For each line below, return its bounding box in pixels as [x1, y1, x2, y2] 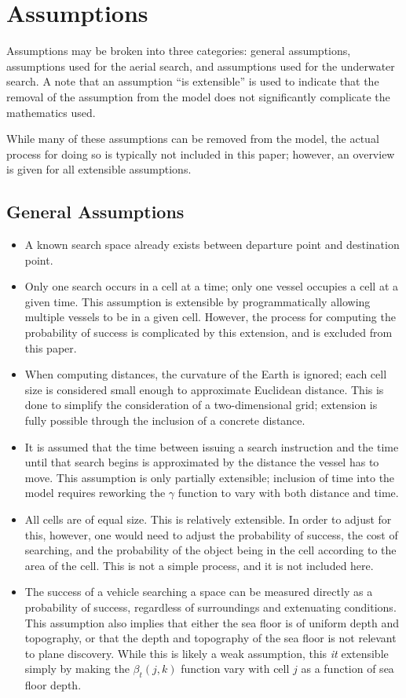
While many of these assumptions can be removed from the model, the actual [6, 130, 379, 147]
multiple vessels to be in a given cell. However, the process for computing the [24, 309, 396, 325]
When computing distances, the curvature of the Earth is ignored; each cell [24, 366, 387, 382]
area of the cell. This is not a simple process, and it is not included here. [24, 557, 374, 573]
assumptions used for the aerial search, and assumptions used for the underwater [6, 57, 395, 74]
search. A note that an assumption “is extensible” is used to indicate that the [6, 73, 379, 90]
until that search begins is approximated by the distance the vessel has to [24, 454, 379, 470]
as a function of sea [301, 660, 394, 677]
